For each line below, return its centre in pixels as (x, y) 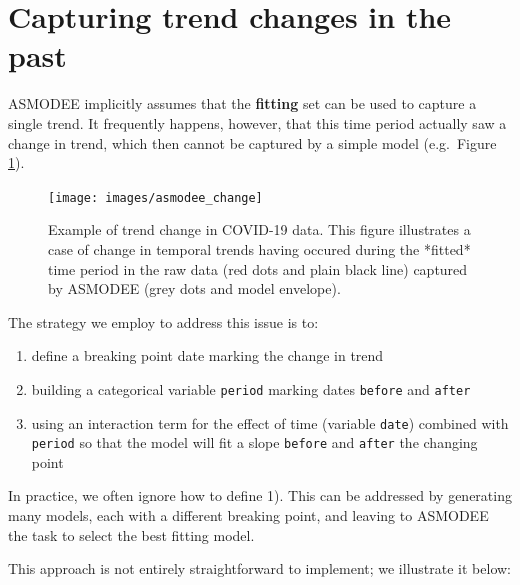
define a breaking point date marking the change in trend (207, 355)
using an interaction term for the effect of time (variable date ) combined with (270, 422)
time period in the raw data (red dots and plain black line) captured (258, 268)
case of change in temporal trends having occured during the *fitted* (259, 248)
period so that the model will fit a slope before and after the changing (254, 442)
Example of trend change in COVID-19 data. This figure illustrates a (259, 229)
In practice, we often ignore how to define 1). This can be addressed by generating (260, 495)
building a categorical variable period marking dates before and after (251, 388)
